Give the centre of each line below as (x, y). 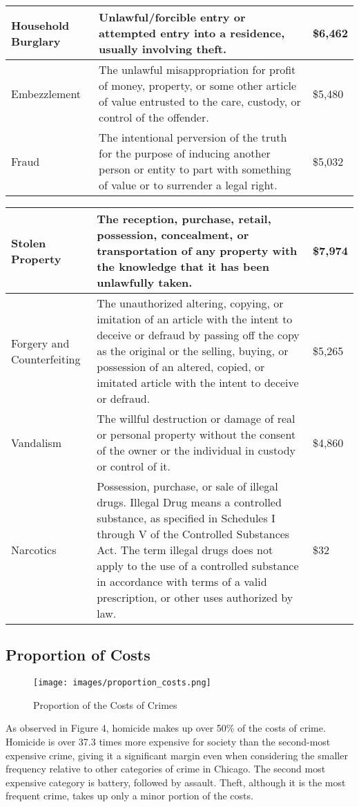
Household (40, 25)
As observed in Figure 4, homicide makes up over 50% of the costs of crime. (166, 728)
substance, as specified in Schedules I (186, 518)
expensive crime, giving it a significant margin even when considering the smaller (177, 755)
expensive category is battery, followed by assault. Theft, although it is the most (176, 782)
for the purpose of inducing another (185, 153)
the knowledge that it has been (183, 266)
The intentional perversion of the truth (193, 137)
